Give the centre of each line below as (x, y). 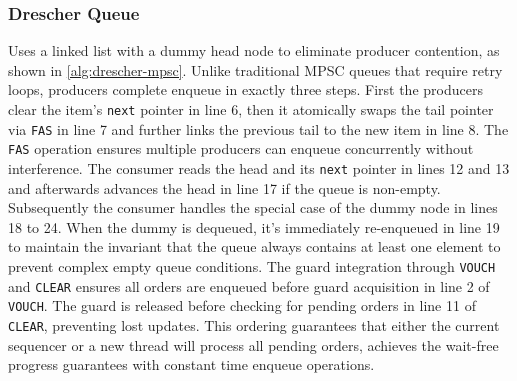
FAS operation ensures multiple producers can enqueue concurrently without (241, 148)
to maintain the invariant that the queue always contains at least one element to (254, 246)
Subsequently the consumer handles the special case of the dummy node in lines (253, 207)
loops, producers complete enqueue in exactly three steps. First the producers (245, 89)
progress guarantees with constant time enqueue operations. (191, 364)
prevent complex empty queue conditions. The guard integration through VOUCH (252, 266)
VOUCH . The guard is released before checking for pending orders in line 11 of (242, 305)
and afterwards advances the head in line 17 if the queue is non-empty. (224, 187)
